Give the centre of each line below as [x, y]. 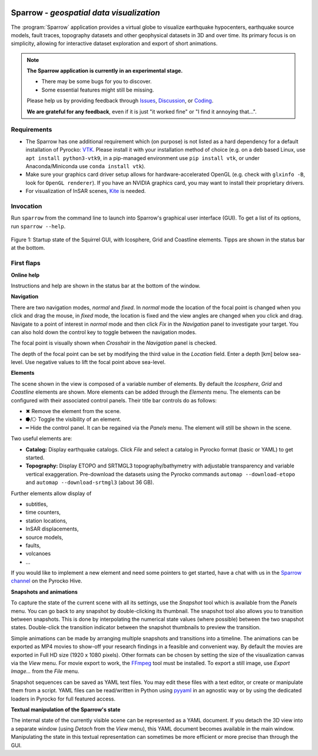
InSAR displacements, [52, 529]
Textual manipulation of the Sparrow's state [66, 709]
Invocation [26, 206]
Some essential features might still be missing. [98, 90]
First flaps [26, 263]
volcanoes [38, 554]
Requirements [32, 130]
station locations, [47, 521]
